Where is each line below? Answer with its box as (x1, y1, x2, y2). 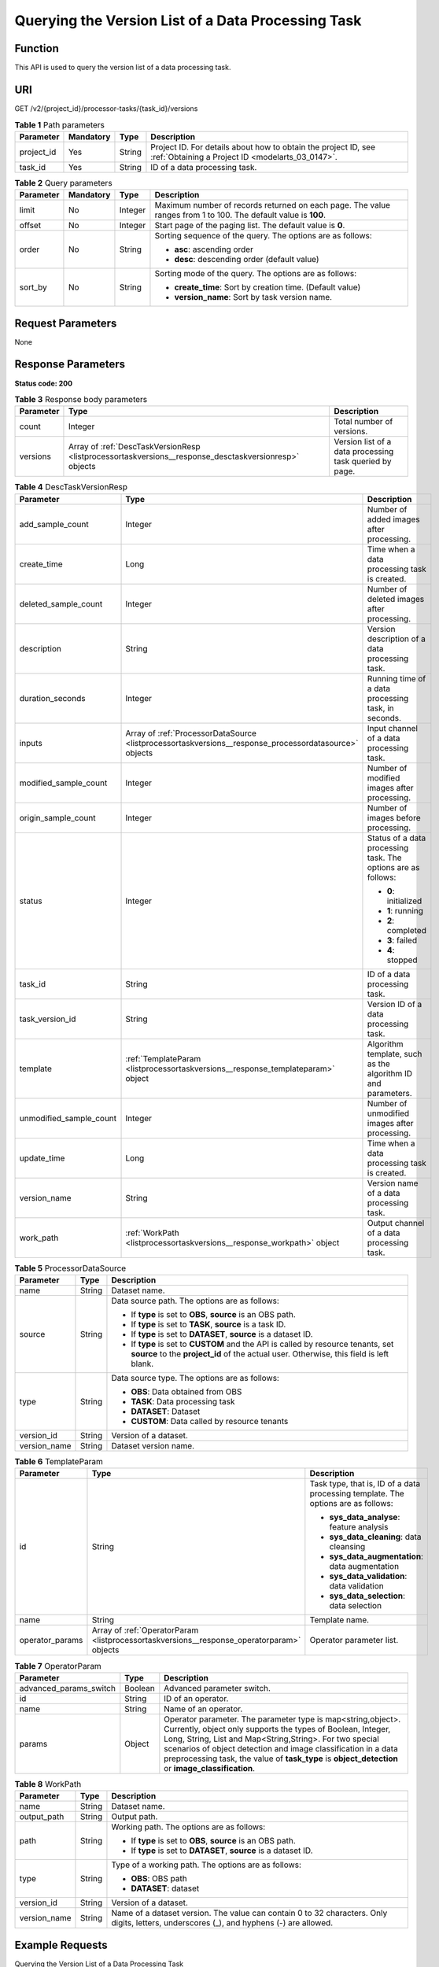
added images (367, 514, 420, 525)
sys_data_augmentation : (329, 1551, 424, 1562)
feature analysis (329, 1522, 389, 1533)
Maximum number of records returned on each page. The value (154, 200, 391, 211)
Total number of (334, 416, 393, 427)
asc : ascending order (174, 244, 253, 255)
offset (19, 220, 42, 231)
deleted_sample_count (19, 598, 103, 609)
